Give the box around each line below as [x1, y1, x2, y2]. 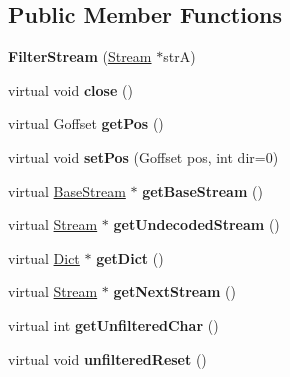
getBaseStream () [142, 180, 263, 201]
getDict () [96, 247, 164, 268]
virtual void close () [8, 79, 133, 100]
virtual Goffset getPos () [8, 113, 164, 134]
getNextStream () [113, 281, 236, 302]
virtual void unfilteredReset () [8, 348, 207, 369]
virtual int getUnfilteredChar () [8, 314, 219, 335]
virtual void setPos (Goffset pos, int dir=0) [8, 146, 279, 167]
